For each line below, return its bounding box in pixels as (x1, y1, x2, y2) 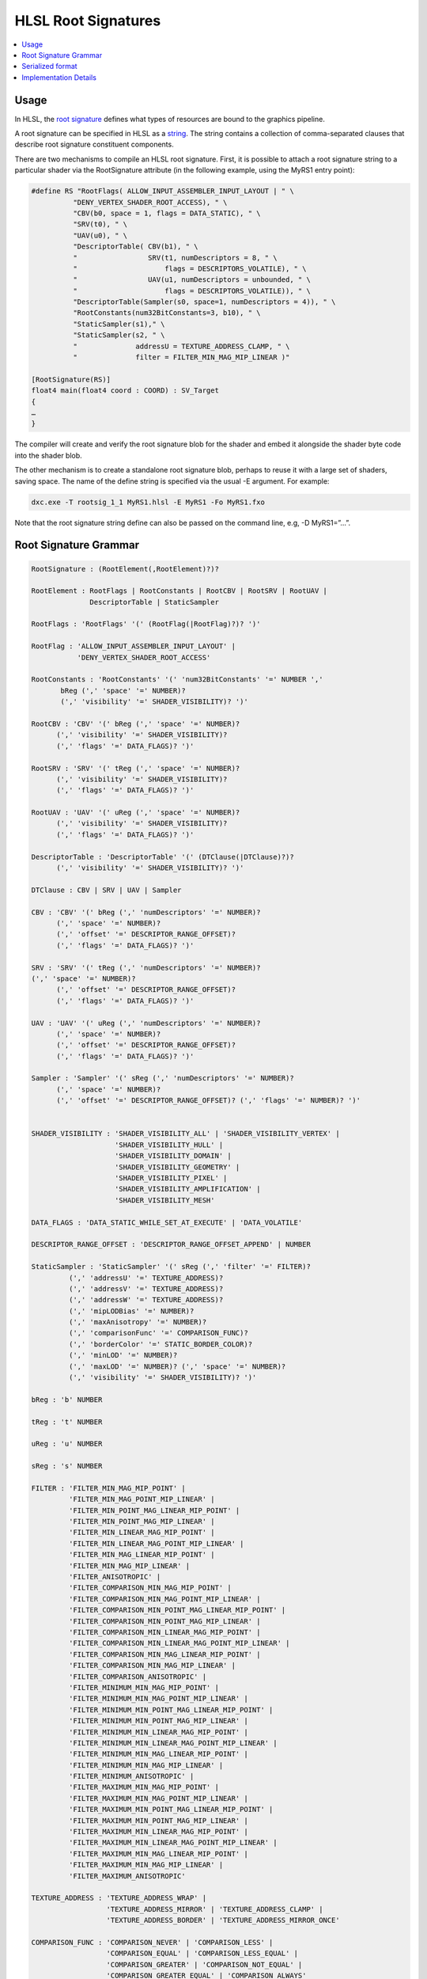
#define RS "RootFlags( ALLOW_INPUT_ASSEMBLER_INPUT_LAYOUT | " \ (31, 187, 294, 196)
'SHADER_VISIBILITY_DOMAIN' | (115, 1152, 232, 1160)
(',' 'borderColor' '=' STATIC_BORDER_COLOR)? (68, 1339, 253, 1349)
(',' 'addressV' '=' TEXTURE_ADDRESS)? (68, 1284, 224, 1293)
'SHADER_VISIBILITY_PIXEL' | (115, 1173, 228, 1183)
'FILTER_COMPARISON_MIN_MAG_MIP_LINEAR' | (68, 1661, 236, 1670)
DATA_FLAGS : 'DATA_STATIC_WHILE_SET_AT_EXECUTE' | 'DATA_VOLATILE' (31, 1217, 303, 1227)
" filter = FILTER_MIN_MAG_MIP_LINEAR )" (72, 353, 290, 362)
